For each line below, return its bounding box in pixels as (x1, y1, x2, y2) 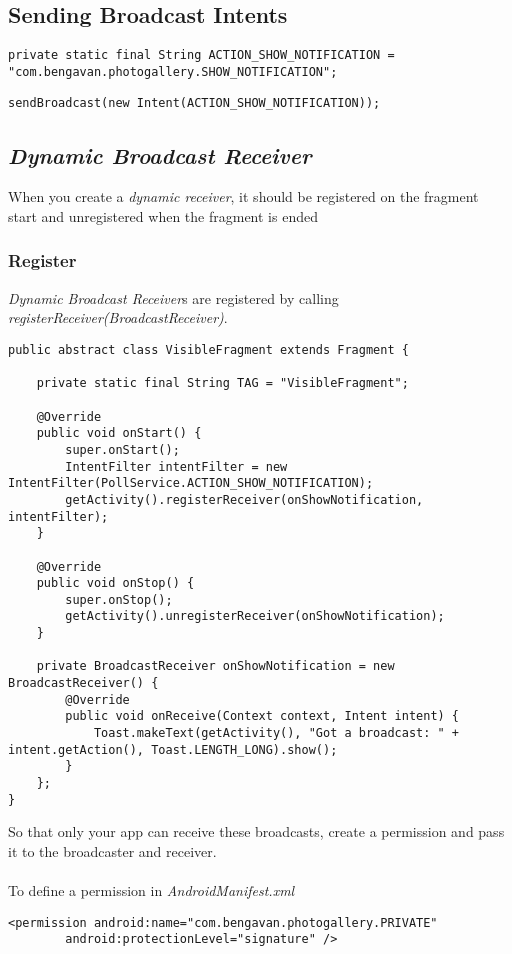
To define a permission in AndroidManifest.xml (8, 880, 295, 901)
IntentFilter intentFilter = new (65, 459, 288, 474)
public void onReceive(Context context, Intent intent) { (65, 709, 460, 724)
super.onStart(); (65, 442, 180, 457)
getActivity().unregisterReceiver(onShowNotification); (65, 609, 445, 624)
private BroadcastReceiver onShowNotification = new (36, 659, 395, 674)
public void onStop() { (36, 576, 195, 591)
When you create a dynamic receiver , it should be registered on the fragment (8, 186, 479, 207)
